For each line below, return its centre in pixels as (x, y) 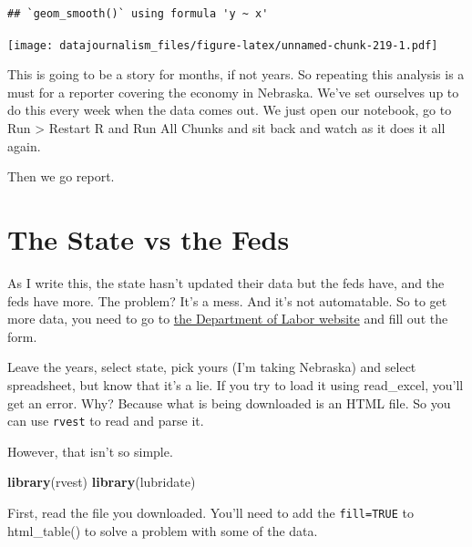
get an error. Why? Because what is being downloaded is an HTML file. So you (229, 403)
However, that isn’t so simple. (90, 451)
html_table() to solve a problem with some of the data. (163, 530)
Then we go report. (61, 176)
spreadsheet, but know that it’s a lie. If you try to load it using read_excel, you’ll (236, 384)
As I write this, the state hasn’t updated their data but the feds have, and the (226, 282)
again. (24, 145)
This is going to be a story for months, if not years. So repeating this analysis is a (236, 74)
